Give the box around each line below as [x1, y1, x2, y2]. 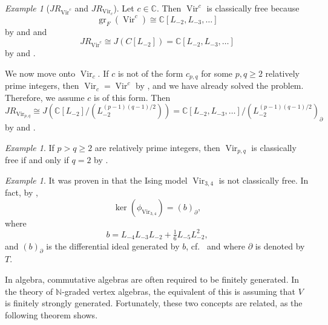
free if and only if [5, 153, 69, 166]
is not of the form [117, 66, 183, 79]
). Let [113, 2, 134, 14]
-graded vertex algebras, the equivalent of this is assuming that [62, 285, 296, 297]
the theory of [5, 285, 53, 297]
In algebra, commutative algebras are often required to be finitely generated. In [5, 273, 300, 286]
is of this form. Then [94, 91, 171, 103]
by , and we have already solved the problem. [135, 79, 304, 92]
